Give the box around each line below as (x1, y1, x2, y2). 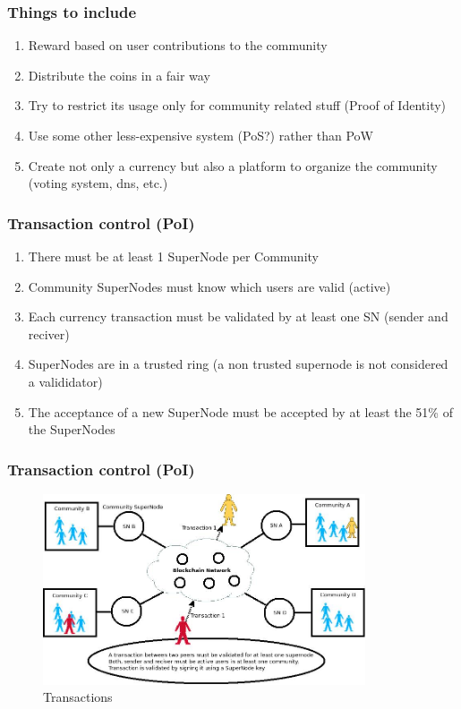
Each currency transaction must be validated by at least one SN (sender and (28, 307, 448, 326)
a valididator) (28, 372, 103, 390)
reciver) (28, 324, 70, 343)
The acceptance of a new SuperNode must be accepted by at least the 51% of (28, 402, 453, 421)
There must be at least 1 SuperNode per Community (28, 247, 319, 265)
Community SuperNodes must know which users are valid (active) (28, 277, 391, 295)
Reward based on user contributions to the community (28, 36, 328, 55)
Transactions (43, 688, 113, 706)
